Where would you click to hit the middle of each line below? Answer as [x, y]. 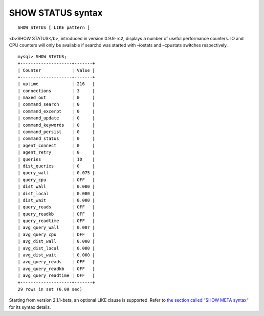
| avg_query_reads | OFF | [56, 262]
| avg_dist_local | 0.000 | [56, 248]
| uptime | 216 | [56, 84]
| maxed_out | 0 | [56, 98]
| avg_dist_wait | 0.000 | [56, 255]
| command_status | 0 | [56, 139]
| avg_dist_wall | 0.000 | [56, 241]
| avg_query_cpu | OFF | [56, 234]
